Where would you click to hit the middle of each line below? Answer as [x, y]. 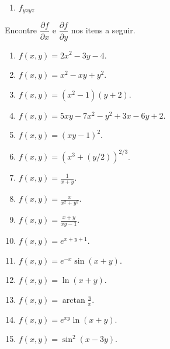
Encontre [21, 30]
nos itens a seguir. [103, 30]
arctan [74, 300]
